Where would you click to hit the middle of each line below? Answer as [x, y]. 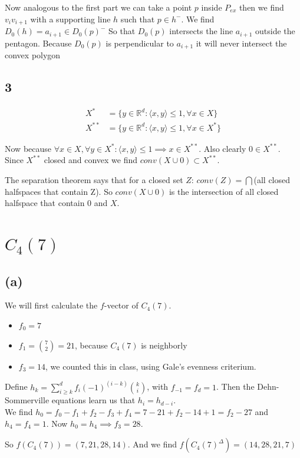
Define [16, 386]
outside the [275, 31]
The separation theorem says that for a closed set [94, 180]
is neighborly [164, 345]
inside [212, 7]
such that [138, 19]
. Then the [235, 386]
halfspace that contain [45, 203]
